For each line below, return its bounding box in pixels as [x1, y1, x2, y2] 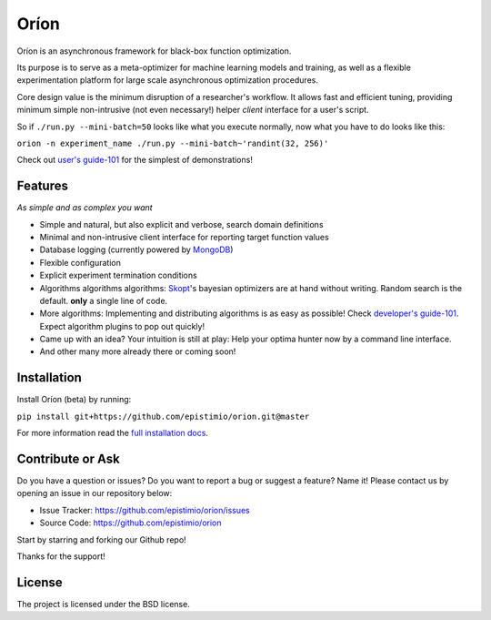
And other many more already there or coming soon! [39, 346, 236, 357]
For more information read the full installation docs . [16, 428, 209, 439]
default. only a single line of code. [39, 295, 168, 306]
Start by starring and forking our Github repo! [16, 534, 186, 545]
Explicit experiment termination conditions [39, 269, 197, 281]
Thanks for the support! [16, 551, 106, 562]
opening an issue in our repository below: [16, 488, 173, 499]
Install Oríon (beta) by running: [16, 394, 132, 405]
